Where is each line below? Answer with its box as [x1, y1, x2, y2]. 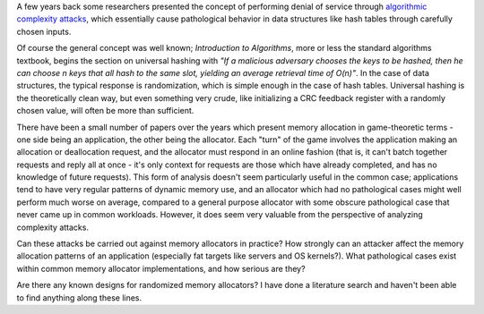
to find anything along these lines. [16, 292, 143, 303]
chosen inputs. [16, 26, 72, 37]
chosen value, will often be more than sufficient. [16, 106, 194, 116]
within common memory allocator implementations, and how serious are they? [16, 263, 306, 274]
